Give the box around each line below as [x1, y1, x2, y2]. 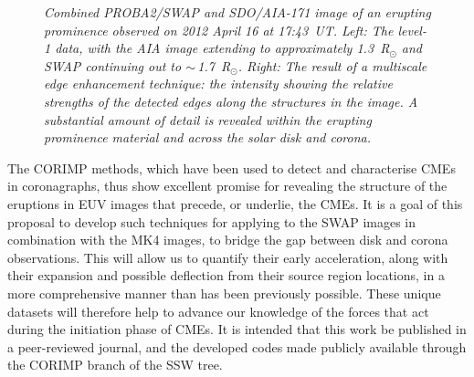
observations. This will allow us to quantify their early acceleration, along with [7, 247, 448, 267]
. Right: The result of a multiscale [237, 56, 427, 75]
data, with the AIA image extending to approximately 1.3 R [55, 38, 390, 58]
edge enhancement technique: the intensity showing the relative [44, 74, 393, 93]
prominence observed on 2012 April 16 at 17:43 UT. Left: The [44, 20, 394, 39]
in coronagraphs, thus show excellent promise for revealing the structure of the [7, 176, 448, 195]
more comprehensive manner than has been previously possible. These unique [7, 283, 441, 302]
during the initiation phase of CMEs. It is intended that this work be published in [7, 319, 467, 339]
